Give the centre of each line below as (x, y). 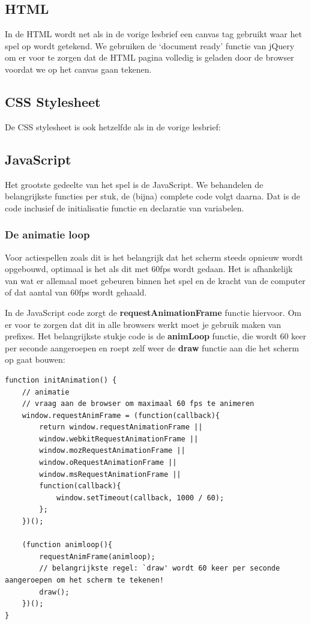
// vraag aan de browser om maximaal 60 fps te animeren (138, 404)
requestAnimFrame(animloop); (97, 556)
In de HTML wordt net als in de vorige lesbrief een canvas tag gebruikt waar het (153, 34)
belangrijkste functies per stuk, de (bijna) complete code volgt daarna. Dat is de (152, 196)
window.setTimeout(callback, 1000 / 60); (140, 498)
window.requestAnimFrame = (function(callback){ (121, 415)
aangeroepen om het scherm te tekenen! (84, 580)
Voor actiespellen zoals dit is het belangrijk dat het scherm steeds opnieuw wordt (154, 257)
